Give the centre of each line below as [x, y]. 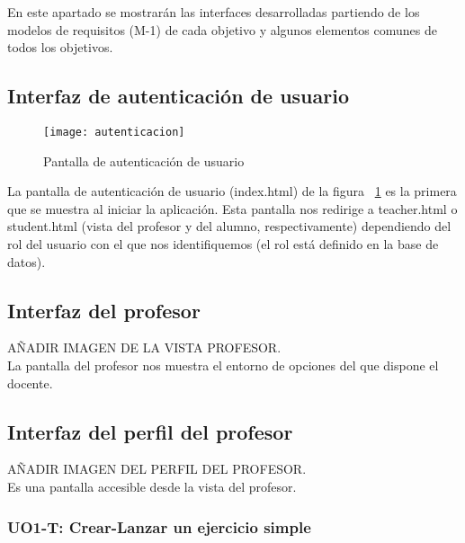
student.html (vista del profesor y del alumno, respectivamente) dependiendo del [229, 226]
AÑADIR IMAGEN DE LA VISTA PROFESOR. [144, 347]
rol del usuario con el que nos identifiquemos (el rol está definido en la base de [223, 244]
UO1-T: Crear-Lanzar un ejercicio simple [159, 526]
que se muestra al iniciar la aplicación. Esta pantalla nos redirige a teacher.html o [232, 208]
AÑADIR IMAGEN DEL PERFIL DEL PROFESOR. [157, 469]
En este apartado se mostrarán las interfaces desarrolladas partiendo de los [214, 12]
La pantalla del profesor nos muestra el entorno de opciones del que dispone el [223, 365]
